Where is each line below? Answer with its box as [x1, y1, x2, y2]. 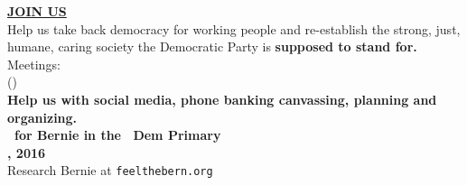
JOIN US [7, 2, 67, 20]
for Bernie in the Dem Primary [14, 125, 221, 144]
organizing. [7, 107, 78, 126]
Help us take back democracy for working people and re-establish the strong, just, [7, 19, 461, 38]
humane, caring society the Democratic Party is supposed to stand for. [7, 37, 417, 56]
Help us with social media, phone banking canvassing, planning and [7, 89, 437, 108]
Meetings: [7, 54, 61, 73]
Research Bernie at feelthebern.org [7, 161, 213, 180]
